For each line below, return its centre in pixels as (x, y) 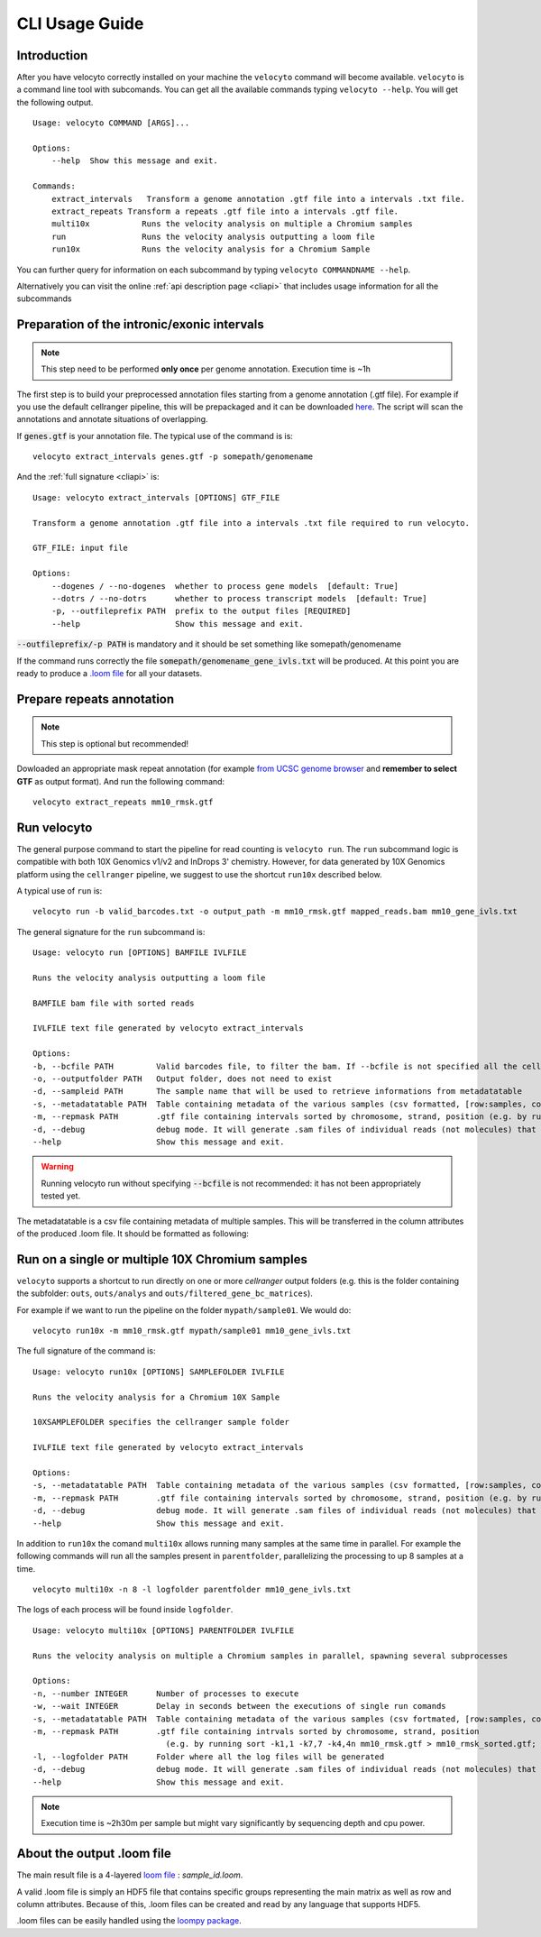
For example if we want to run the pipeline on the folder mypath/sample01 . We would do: (184, 1310)
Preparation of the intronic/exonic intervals (141, 325)
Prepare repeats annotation (96, 699)
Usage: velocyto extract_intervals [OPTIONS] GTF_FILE (156, 497)
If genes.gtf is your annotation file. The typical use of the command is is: (155, 436)
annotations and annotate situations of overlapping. (112, 419)
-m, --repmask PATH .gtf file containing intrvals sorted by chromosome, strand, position (256, 1731)
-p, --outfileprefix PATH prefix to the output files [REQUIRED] (201, 611)
